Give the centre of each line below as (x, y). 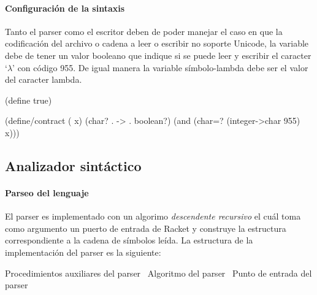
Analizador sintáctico (73, 165)
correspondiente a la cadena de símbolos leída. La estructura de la (129, 240)
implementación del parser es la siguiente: (83, 252)
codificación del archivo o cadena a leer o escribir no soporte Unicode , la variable (157, 43)
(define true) (29, 100)
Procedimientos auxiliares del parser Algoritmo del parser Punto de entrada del (158, 273)
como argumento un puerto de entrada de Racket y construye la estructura (146, 228)
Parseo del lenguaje (47, 192)
